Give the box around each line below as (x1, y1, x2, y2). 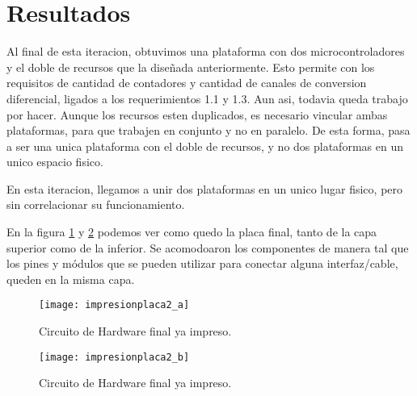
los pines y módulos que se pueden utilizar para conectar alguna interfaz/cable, (6, 255, 398, 272)
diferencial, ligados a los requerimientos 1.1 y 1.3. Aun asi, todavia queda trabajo (6, 90, 408, 106)
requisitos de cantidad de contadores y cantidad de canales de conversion (6, 74, 367, 91)
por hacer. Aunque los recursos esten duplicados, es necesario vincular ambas (6, 106, 388, 123)
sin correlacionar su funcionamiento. (6, 196, 185, 213)
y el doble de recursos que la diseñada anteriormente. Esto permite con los (6, 58, 375, 75)
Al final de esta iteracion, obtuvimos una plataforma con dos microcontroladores (6, 43, 405, 60)
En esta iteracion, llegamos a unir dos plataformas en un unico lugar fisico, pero (6, 180, 403, 197)
